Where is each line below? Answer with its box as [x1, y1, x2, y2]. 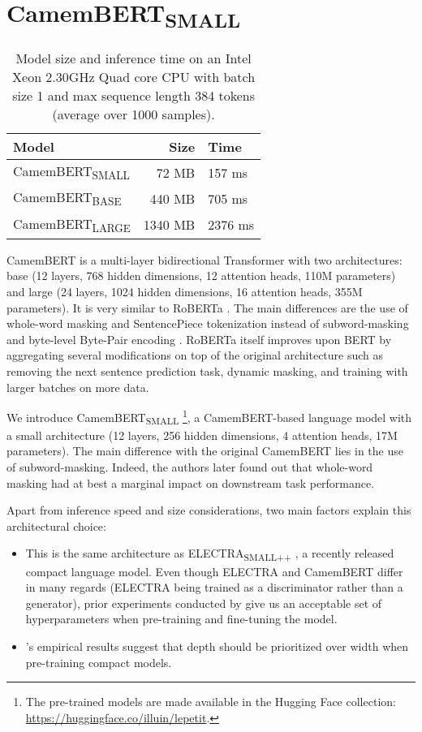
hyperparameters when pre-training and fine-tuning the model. [25, 610, 338, 627]
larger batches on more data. [6, 378, 149, 395]
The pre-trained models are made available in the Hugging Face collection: [25, 693, 396, 710]
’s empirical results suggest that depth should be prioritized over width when [25, 637, 409, 654]
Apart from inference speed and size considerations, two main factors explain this [6, 502, 411, 519]
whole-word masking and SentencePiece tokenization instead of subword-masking [6, 315, 409, 332]
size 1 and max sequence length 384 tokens [12, 86, 256, 105]
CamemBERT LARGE [13, 213, 131, 235]
